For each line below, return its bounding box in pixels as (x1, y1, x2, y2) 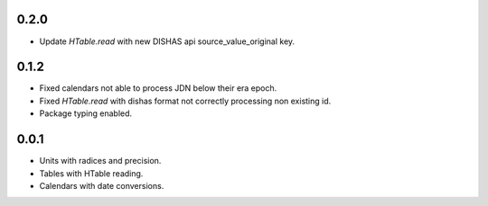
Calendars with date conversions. (39, 180, 164, 191)
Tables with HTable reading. (39, 167, 144, 179)
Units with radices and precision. (39, 156, 162, 166)
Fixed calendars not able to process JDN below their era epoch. (39, 83, 277, 94)
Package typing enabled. (39, 108, 133, 119)
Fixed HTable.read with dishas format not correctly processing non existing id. (39, 95, 332, 106)
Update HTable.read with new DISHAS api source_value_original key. (39, 36, 296, 47)
